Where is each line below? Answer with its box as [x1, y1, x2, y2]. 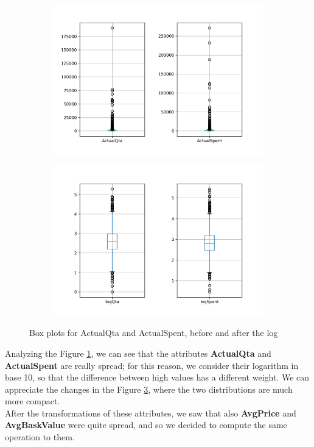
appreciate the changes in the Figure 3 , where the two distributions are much [5, 382, 293, 395]
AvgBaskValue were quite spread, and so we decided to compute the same [5, 418, 287, 431]
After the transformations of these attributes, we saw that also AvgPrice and [5, 406, 296, 419]
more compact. [5, 395, 60, 407]
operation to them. [5, 431, 75, 443]
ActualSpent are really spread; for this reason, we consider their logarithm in [5, 359, 299, 371]
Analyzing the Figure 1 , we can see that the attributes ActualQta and [5, 346, 271, 359]
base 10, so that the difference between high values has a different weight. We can [5, 371, 310, 384]
